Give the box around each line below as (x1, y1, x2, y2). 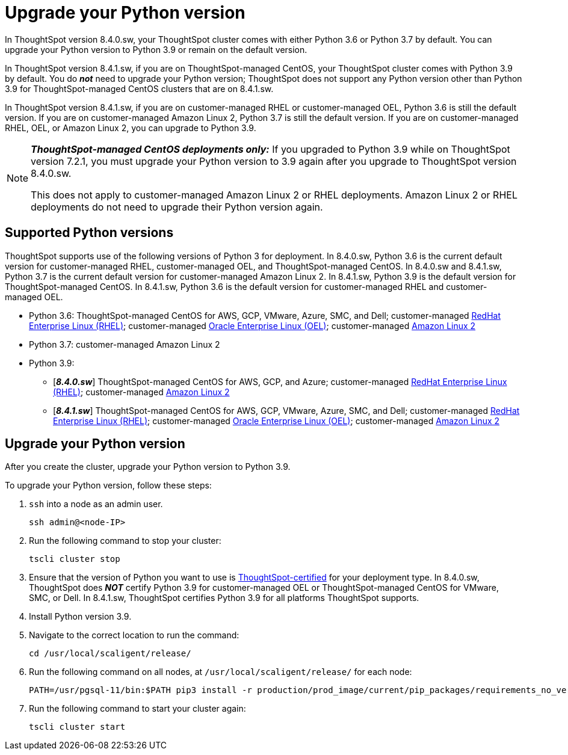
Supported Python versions (5, 225, 174, 241)
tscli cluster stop (29, 554, 120, 564)
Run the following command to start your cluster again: (29, 703, 246, 714)
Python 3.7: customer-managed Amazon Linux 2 (29, 339, 220, 350)
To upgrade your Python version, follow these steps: (5, 480, 212, 491)
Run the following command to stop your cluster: (29, 535, 221, 546)
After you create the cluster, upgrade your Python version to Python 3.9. (5, 461, 291, 472)
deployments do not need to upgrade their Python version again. (31, 200, 323, 213)
